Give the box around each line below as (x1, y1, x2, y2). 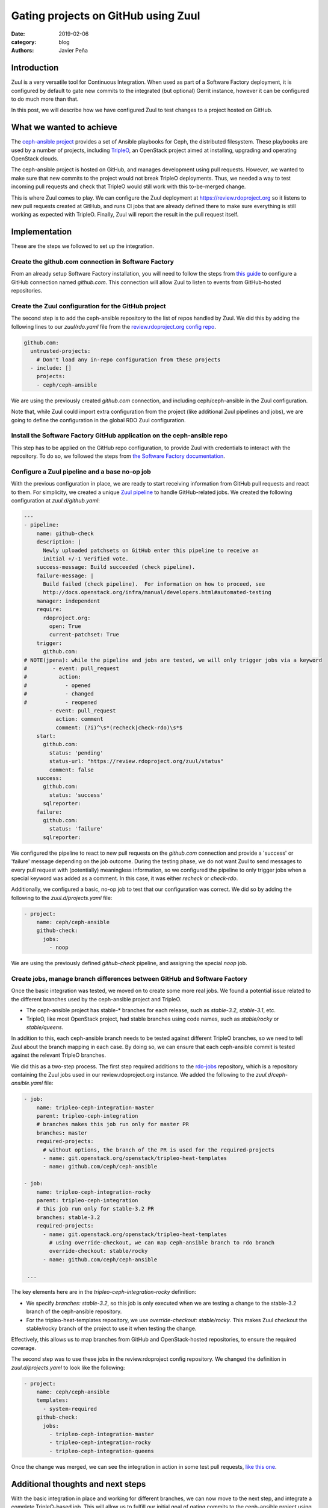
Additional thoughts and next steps (11, 1478, 146, 1489)
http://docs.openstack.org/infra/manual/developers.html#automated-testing (43, 589, 272, 596)
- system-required (43, 1405, 97, 1412)
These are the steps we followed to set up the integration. (11, 242, 155, 250)
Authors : (11, 47, 34, 54)
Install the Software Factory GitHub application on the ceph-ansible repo (11, 431, 228, 440)
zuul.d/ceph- (256, 1071, 288, 1078)
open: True (49, 623, 81, 630)
